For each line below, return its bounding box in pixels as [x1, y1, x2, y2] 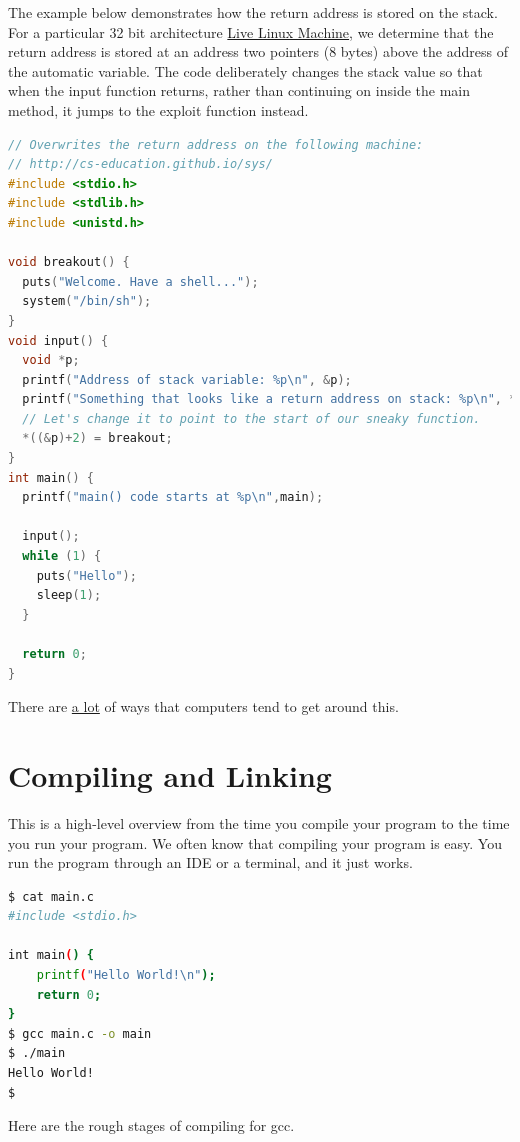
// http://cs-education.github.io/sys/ [8, 157, 273, 172]
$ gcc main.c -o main [8, 1026, 152, 1041]
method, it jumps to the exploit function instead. [8, 99, 309, 120]
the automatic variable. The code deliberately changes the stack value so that [8, 60, 483, 81]
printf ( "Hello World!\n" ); [36, 968, 216, 983]
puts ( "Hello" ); [36, 568, 137, 583]
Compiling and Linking [8, 754, 332, 795]
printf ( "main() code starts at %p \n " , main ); [22, 490, 324, 505]
